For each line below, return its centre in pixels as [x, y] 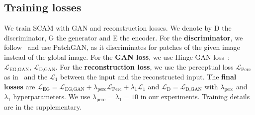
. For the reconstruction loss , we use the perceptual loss [144, 66]
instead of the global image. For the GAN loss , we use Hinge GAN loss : [117, 57]
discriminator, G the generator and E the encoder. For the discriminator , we [124, 37]
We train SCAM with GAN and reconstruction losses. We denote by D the [118, 28]
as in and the [26, 77]
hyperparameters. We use [52, 96]
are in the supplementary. [43, 107]
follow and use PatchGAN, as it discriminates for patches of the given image [122, 47]
